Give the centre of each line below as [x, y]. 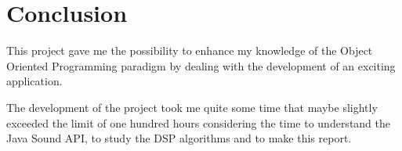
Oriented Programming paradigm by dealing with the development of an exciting [201, 65]
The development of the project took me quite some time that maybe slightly [192, 107]
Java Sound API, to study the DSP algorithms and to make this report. [179, 138]
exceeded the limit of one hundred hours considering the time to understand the [199, 122]
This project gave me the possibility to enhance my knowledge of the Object [190, 50]
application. [34, 81]
